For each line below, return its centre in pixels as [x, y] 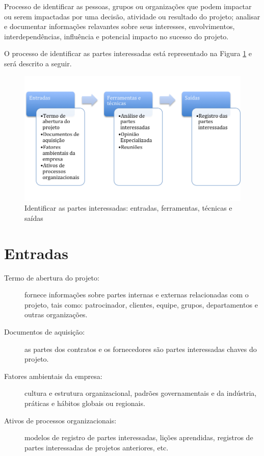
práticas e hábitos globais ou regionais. [85, 403]
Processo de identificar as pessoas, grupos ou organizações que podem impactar [128, 6]
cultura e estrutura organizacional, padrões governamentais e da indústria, [141, 393]
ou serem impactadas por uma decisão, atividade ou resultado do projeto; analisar [132, 16]
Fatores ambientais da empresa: [53, 376]
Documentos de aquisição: [45, 331]
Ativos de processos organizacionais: [60, 420]
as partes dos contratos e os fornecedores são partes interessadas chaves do [141, 349]
